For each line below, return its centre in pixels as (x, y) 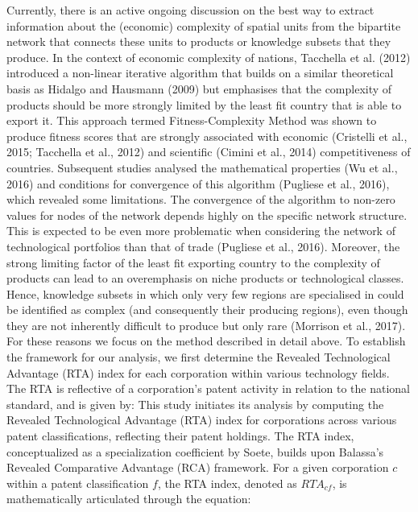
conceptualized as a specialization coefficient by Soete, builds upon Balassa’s (195, 451)
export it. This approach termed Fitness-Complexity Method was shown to (192, 120)
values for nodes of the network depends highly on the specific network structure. (207, 215)
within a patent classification (78, 483)
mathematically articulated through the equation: (129, 499)
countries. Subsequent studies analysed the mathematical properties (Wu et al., (202, 167)
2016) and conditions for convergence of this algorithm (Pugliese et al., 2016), (198, 183)
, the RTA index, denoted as (227, 483)
